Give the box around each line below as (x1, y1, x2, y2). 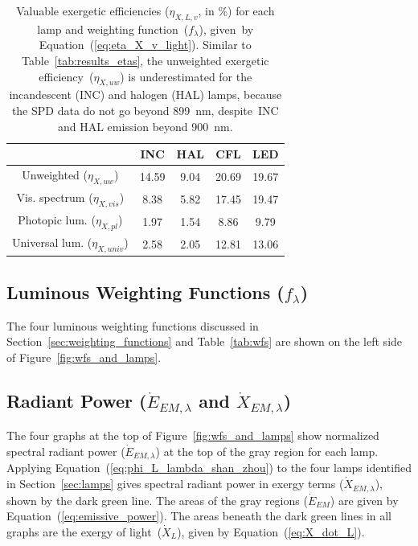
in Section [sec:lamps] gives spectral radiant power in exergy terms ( (6, 475, 344, 492)
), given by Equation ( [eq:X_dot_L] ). (177, 523, 365, 540)
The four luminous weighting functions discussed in (6, 317, 259, 334)
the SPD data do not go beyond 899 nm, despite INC (11, 101, 279, 118)
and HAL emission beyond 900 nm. (57, 117, 233, 134)
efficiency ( (39, 68, 94, 84)
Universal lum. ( (12, 234, 92, 251)
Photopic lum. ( (18, 211, 96, 228)
